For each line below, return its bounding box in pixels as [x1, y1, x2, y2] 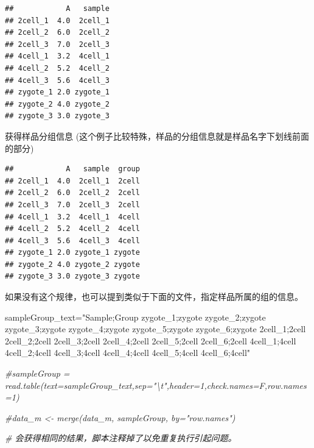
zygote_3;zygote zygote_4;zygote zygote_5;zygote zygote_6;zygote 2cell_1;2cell [5, 322, 306, 335]
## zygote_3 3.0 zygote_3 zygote [5, 272, 140, 281]
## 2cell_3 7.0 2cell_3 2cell [5, 200, 140, 209]
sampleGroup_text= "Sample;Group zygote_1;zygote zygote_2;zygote [5, 310, 266, 323]
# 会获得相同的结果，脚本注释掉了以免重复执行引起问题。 [5, 432, 237, 444]
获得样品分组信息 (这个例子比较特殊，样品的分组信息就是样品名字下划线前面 [5, 129, 310, 142]
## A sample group [5, 165, 140, 174]
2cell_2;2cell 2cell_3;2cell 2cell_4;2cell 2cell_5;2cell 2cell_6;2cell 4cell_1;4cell [5, 334, 296, 347]
